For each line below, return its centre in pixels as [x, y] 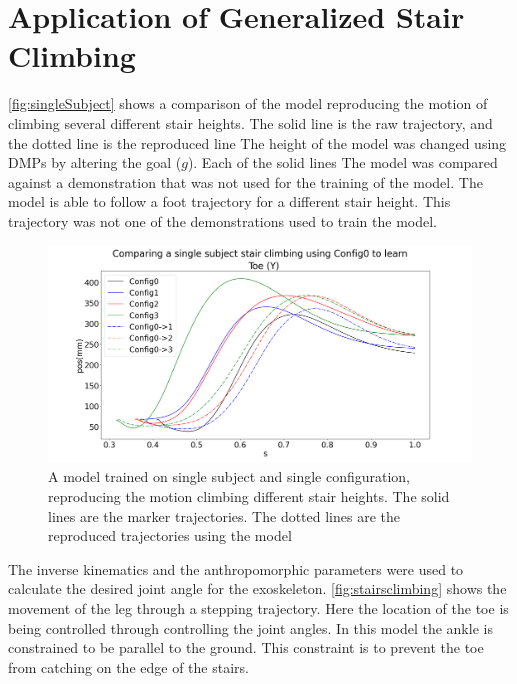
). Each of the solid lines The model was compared [342, 162]
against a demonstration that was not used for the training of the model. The [245, 181]
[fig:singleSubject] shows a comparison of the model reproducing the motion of [248, 103]
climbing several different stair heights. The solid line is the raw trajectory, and [250, 122]
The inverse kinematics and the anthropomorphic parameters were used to [236, 568]
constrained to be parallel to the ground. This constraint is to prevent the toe [246, 647]
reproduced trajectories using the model [170, 535]
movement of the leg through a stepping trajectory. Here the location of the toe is [258, 608]
